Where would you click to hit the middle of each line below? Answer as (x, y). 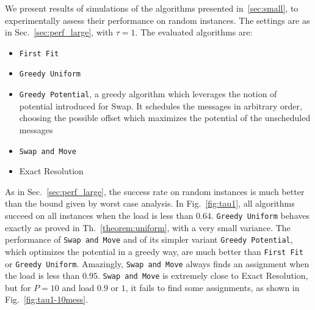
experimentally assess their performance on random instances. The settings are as (157, 20)
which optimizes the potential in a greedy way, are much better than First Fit (154, 251)
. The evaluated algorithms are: (194, 32)
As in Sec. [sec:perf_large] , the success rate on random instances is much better (155, 191)
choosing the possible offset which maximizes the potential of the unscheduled (165, 118)
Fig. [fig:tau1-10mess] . (47, 299)
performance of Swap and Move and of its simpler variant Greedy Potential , (149, 239)
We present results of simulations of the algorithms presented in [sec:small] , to (152, 8)
